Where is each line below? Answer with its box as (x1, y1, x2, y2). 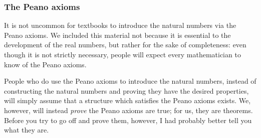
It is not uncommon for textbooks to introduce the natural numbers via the (4, 20, 236, 30)
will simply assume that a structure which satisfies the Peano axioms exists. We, (4, 95, 251, 106)
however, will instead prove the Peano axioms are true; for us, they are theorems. (4, 105, 253, 115)
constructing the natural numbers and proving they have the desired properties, (4, 85, 249, 96)
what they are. (4, 125, 49, 135)
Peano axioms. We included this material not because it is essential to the (4, 29, 231, 40)
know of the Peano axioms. (4, 59, 87, 69)
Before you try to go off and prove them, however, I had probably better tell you (4, 115, 252, 125)
